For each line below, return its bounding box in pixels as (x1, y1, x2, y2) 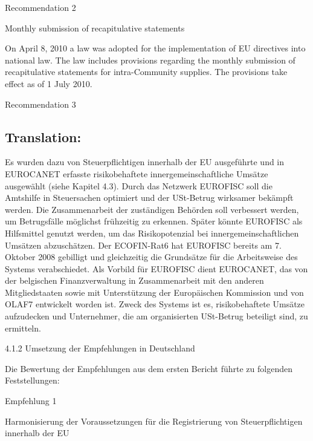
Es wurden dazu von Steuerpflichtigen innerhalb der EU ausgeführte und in (5, 155, 285, 168)
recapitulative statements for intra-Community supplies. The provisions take (5, 65, 288, 78)
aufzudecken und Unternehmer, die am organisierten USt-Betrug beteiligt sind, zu (5, 310, 308, 322)
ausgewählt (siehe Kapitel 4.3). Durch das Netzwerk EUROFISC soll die (5, 179, 273, 192)
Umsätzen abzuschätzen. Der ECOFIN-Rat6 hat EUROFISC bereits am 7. (5, 238, 282, 251)
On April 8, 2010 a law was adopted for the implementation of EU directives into (5, 42, 306, 54)
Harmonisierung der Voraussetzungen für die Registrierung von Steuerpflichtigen (5, 414, 303, 427)
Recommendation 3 (5, 97, 76, 110)
